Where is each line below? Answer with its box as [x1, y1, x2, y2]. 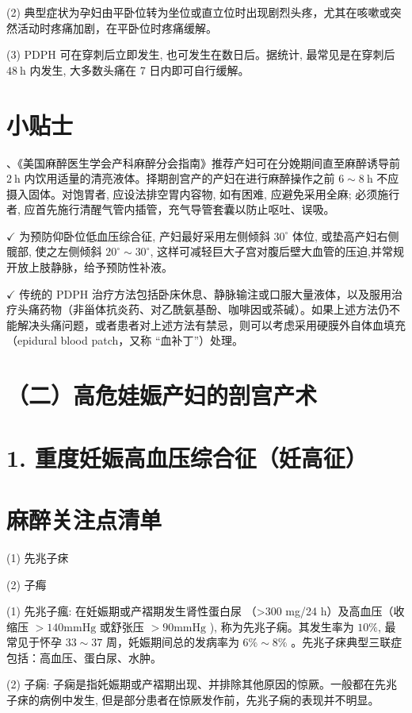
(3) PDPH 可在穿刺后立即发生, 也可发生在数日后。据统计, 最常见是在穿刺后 [6, 46, 395, 63]
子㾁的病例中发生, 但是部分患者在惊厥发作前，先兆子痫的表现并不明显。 [6, 692, 380, 708]
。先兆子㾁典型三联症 [291, 634, 402, 650]
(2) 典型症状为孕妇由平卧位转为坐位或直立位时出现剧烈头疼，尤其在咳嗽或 [6, 4, 391, 20]
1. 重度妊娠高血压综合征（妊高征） [6, 441, 368, 473]
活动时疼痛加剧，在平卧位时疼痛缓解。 [17, 19, 217, 36]
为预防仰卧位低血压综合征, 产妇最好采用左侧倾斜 [19, 227, 270, 244]
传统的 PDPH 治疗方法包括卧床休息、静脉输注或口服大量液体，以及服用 [19, 285, 391, 302]
